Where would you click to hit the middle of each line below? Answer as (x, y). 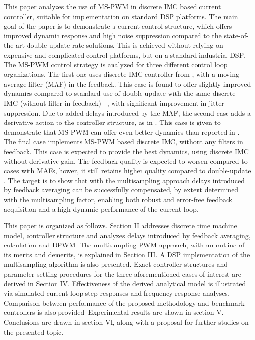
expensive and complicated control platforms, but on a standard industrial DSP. (125, 54)
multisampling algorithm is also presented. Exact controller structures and (116, 264)
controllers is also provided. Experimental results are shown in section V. (114, 312)
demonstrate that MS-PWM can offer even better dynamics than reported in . (122, 132)
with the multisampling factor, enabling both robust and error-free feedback (118, 199)
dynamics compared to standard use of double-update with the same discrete (120, 93)
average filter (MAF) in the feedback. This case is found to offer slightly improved (127, 83)
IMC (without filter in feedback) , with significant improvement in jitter (114, 103)
